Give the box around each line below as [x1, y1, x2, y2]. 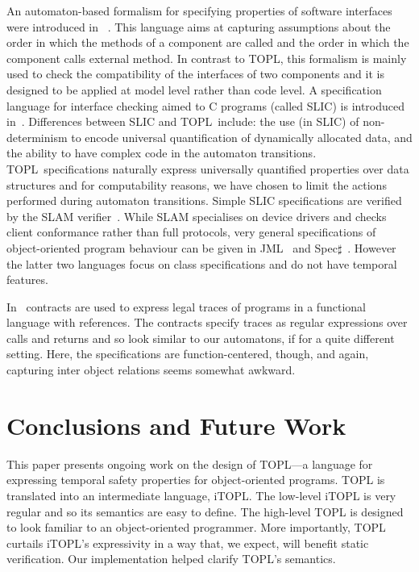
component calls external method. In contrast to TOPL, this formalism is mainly [6, 49, 407, 66]
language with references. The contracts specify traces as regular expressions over [6, 314, 408, 331]
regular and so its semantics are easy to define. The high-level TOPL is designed [6, 503, 404, 520]
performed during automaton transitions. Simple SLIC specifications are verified [6, 192, 402, 209]
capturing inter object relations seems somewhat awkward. [6, 361, 296, 378]
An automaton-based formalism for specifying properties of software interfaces [6, 2, 392, 19]
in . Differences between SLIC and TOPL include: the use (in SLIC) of [6, 113, 359, 130]
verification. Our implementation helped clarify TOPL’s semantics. [6, 550, 336, 567]
